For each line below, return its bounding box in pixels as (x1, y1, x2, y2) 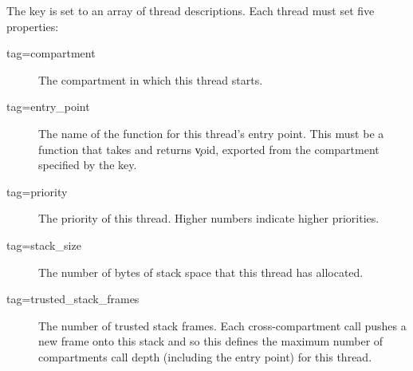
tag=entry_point (6, 98, 90, 115)
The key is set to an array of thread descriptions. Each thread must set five (6, 2, 375, 18)
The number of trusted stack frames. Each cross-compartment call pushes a (38, 317, 407, 334)
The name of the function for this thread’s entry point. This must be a (38, 124, 384, 141)
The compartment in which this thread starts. (38, 71, 263, 88)
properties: (6, 18, 59, 34)
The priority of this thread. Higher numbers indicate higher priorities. (38, 210, 380, 227)
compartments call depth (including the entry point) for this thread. (38, 348, 372, 365)
